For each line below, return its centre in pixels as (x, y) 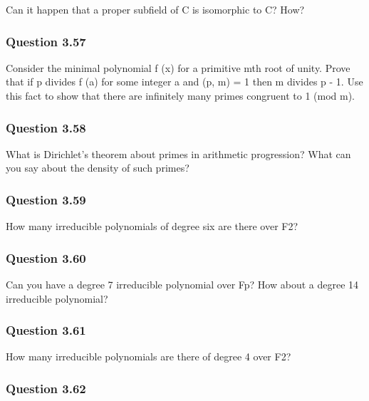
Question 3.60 (46, 257)
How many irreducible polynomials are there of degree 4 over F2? (149, 356)
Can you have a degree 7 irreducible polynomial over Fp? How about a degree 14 (182, 285)
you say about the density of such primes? (98, 168)
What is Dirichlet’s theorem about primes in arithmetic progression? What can (178, 153)
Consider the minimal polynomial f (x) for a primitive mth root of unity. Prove (178, 67)
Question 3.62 (46, 388)
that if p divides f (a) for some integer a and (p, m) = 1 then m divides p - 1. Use (184, 82)
